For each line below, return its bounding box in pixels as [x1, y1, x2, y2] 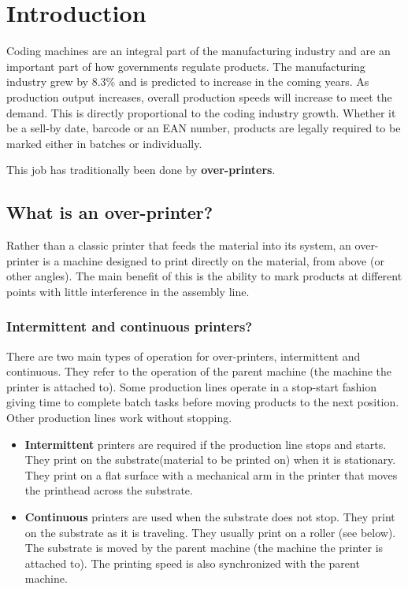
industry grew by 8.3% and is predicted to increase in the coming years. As [6, 73, 369, 90]
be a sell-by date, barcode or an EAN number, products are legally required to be [6, 120, 401, 136]
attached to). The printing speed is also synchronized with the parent [24, 554, 360, 571]
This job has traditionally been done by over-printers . [6, 161, 276, 178]
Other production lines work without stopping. [6, 409, 232, 426]
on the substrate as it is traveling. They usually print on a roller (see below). [24, 524, 396, 540]
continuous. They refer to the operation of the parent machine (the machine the [6, 363, 392, 380]
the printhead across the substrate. [24, 482, 193, 498]
